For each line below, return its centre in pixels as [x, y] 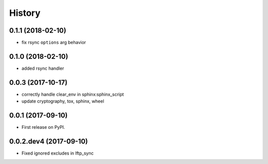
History [25, 13]
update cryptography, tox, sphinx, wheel [63, 101]
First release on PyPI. [43, 127]
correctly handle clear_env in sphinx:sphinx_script [73, 94]
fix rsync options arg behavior [54, 43]
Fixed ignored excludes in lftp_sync [58, 153]
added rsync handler [43, 68]
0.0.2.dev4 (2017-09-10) [49, 141]
